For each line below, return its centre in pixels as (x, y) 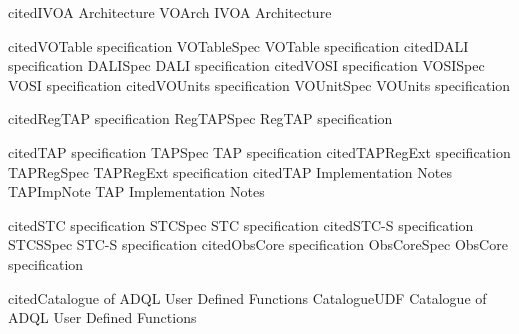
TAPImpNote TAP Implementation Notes (136, 191)
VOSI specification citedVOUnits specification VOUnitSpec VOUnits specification (259, 84)
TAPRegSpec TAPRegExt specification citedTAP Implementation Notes (230, 171)
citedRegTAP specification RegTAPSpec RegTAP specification (200, 118)
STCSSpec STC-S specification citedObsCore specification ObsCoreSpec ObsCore (258, 244)
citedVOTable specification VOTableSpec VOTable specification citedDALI (238, 45)
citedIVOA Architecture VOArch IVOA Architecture (170, 12)
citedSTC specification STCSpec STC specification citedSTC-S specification (241, 224)
